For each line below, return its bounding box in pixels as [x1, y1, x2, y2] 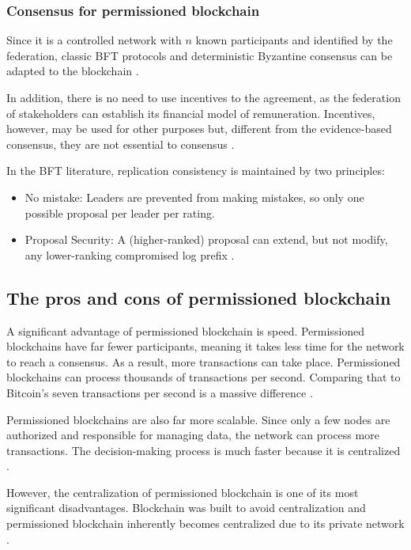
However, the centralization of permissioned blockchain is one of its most [6, 484, 359, 500]
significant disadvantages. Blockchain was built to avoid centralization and [6, 499, 366, 516]
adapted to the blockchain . [6, 63, 139, 79]
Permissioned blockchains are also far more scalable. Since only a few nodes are [6, 411, 390, 427]
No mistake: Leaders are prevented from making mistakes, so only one [25, 188, 364, 205]
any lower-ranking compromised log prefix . [25, 246, 235, 263]
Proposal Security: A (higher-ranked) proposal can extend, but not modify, [25, 231, 388, 248]
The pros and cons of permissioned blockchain [6, 285, 391, 309]
